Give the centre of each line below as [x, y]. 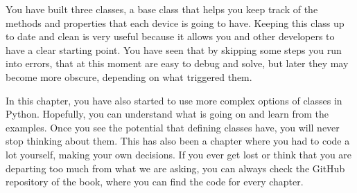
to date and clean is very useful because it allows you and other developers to [170, 36]
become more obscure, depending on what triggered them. [129, 76]
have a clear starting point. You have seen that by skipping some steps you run [174, 49]
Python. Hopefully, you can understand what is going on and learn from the [167, 114]
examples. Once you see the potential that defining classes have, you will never [173, 127]
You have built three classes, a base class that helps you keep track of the [162, 9]
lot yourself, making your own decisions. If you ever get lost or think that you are [179, 154]
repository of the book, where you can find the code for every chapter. [155, 182]
